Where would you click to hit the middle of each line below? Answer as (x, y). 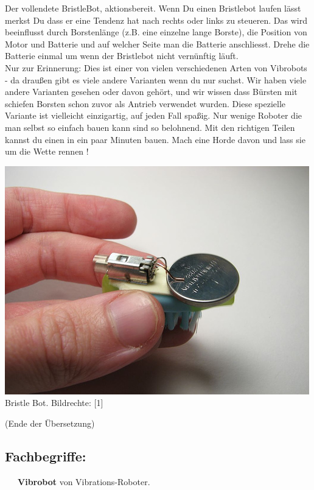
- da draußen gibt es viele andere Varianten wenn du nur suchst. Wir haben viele (156, 79)
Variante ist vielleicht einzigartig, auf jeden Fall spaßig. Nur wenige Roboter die (153, 115)
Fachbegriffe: (46, 456)
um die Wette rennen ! (47, 151)
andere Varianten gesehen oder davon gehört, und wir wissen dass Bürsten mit (151, 92)
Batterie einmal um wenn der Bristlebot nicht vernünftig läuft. (122, 56)
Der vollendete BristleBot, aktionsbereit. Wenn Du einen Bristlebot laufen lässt (153, 8)
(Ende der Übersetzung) (50, 423)
